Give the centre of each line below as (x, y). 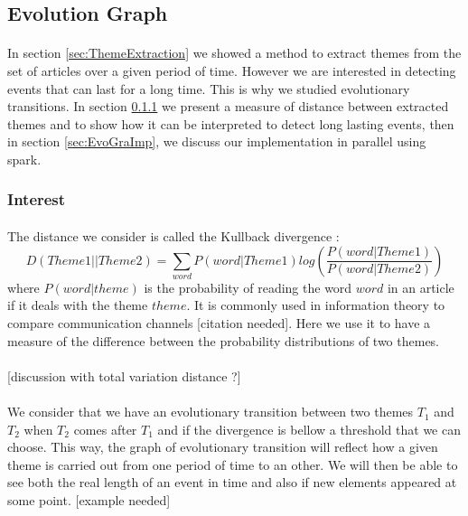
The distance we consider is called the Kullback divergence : (173, 235)
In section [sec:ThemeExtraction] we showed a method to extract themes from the (234, 53)
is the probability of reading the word (248, 287)
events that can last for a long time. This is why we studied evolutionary (209, 88)
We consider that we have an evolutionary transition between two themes (211, 412)
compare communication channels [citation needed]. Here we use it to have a (219, 323)
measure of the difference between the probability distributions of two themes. (224, 340)
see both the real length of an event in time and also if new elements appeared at (232, 482)
